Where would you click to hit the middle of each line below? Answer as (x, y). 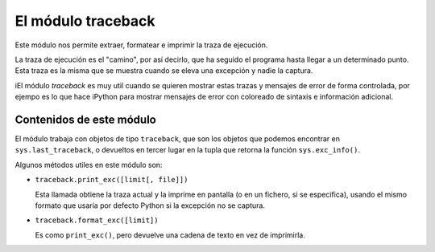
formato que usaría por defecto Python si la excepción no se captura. (150, 205)
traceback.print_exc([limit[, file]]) (112, 180)
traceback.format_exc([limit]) (97, 220)
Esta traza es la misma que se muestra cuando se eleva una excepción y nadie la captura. (164, 71)
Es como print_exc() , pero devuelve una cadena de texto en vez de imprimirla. (170, 235)
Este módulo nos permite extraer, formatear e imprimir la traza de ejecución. (141, 45)
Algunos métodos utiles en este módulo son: (89, 165)
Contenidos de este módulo (85, 119)
